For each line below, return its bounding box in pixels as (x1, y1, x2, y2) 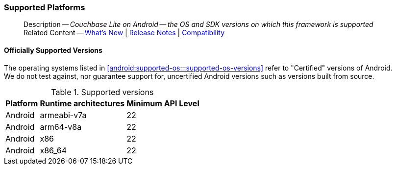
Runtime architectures (40, 98, 125, 108)
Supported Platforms (4, 2, 85, 12)
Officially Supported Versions (4, 46, 102, 54)
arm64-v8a (40, 121, 82, 132)
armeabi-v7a (40, 110, 87, 120)
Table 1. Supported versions (51, 87, 154, 97)
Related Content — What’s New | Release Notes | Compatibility (24, 28, 225, 37)
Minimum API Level (126, 98, 199, 108)
